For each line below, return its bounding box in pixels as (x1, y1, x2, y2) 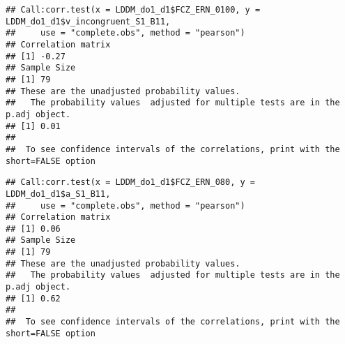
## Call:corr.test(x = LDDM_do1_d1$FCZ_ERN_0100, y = (6, 5, 261, 15)
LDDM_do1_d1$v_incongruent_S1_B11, (6, 16, 171, 27)
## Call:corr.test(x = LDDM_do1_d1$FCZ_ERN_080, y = (6, 177, 255, 188)
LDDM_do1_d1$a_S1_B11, (6, 188, 111, 199)
